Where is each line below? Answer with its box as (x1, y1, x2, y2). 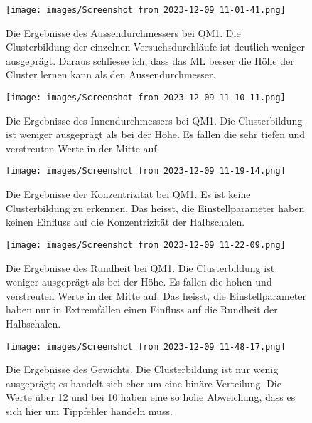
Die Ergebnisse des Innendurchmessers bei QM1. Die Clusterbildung (6, 113, 303, 127)
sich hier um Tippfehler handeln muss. (6, 403, 173, 418)
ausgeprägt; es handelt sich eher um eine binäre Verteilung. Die (6, 375, 281, 390)
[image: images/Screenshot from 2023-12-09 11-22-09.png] (6, 239, 286, 250)
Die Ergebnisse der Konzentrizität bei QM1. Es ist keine (6, 187, 251, 202)
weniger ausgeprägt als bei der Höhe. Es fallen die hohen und (6, 274, 272, 289)
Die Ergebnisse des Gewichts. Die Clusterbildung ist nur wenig (6, 362, 279, 377)
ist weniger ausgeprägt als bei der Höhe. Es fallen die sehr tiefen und (6, 127, 306, 142)
